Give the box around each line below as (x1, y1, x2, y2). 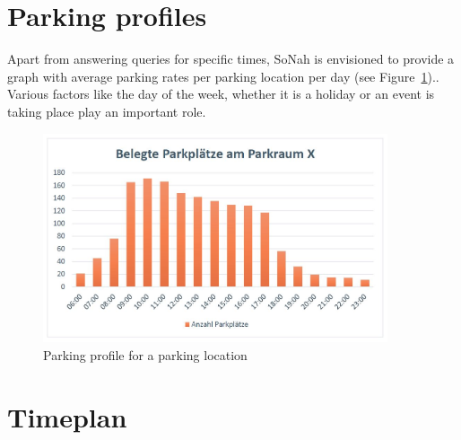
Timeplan (7, 398, 127, 435)
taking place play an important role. (7, 101, 206, 120)
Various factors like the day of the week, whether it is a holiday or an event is (7, 84, 435, 103)
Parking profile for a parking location (43, 345, 248, 364)
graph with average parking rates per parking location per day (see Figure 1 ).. (7, 66, 439, 85)
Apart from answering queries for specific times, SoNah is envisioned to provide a (7, 49, 455, 68)
